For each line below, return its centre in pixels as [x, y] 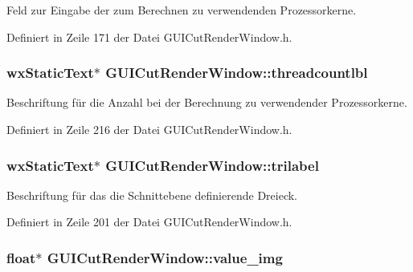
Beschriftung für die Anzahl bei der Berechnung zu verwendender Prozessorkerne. [207, 102]
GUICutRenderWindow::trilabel [212, 165]
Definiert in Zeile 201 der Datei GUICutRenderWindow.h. [149, 222]
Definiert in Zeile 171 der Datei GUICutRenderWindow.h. [149, 37]
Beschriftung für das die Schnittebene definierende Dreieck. [152, 195]
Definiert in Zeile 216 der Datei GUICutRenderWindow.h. [149, 129]
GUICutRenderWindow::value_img [165, 257]
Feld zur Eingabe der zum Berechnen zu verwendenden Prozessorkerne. [182, 10]
